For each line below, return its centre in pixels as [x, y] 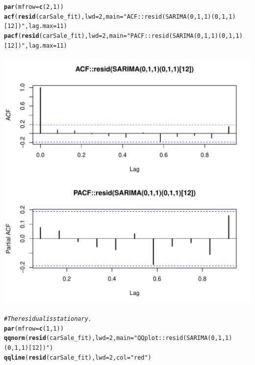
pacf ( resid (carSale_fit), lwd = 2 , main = [65, 36]
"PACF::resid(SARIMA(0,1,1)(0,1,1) [185, 36]
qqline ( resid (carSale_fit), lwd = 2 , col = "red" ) [78, 357]
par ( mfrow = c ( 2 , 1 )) [34, 7]
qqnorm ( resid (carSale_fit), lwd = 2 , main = [69, 338]
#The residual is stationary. [48, 319]
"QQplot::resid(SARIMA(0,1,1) [183, 338]
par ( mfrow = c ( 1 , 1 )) [34, 328]
